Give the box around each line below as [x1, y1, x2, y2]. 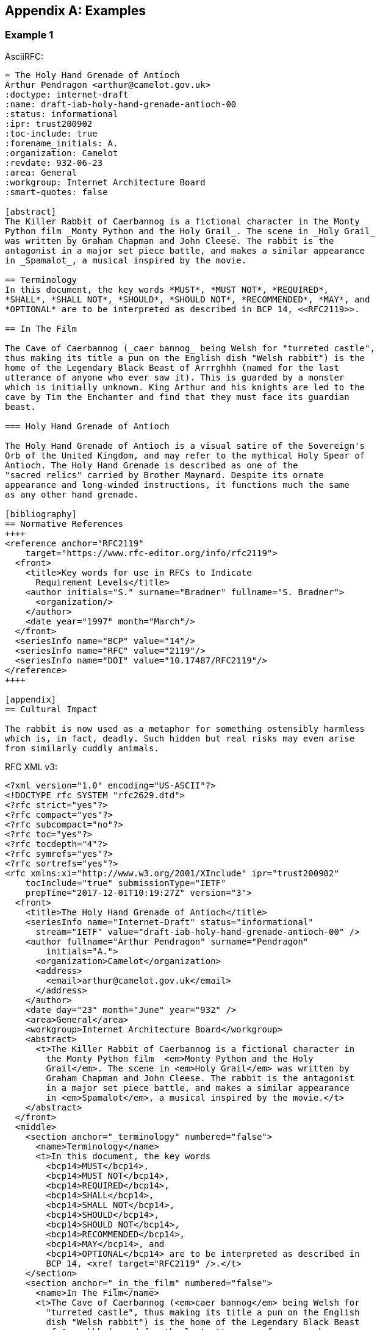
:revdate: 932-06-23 [5, 157, 103, 168]
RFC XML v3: [5, 761, 58, 772]
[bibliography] [5, 509, 77, 519]
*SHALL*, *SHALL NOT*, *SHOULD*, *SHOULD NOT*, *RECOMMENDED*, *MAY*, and [5, 294, 370, 304]
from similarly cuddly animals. [5, 743, 159, 753]
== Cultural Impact [5, 704, 98, 714]
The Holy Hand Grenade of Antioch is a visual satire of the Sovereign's [5, 440, 365, 451]
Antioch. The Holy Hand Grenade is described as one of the [5, 460, 298, 470]
